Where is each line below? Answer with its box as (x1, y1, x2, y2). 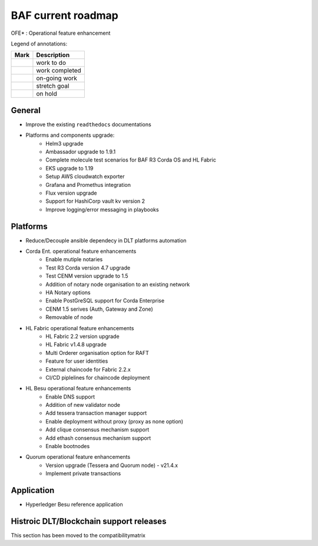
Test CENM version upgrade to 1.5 (45, 272, 129, 279)
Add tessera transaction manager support (45, 410, 147, 417)
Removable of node (45, 314, 93, 321)
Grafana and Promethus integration (45, 181, 131, 188)
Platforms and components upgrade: (25, 131, 115, 139)
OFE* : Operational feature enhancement (11, 29, 111, 37)
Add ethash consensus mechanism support (45, 434, 151, 442)
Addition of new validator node (45, 402, 121, 409)
